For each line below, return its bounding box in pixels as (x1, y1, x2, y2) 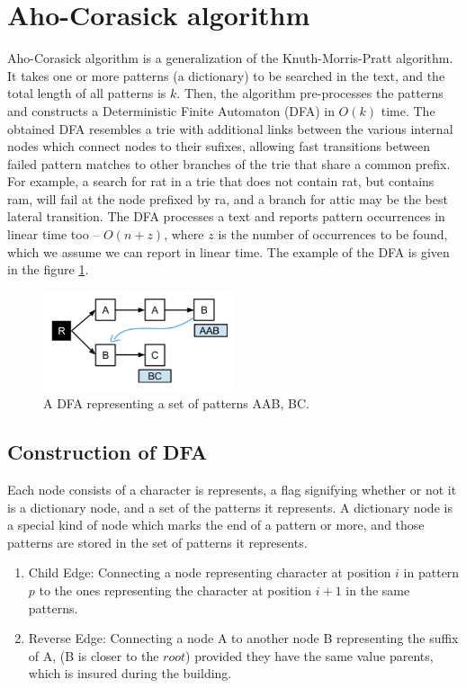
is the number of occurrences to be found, (218, 225, 448, 244)
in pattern (403, 563, 460, 582)
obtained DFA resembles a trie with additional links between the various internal (7, 119, 453, 138)
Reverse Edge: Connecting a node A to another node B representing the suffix (28, 629, 459, 648)
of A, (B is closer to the (28, 646, 159, 665)
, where (164, 225, 204, 244)
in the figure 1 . (7, 260, 89, 279)
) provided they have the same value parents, (185, 646, 434, 665)
